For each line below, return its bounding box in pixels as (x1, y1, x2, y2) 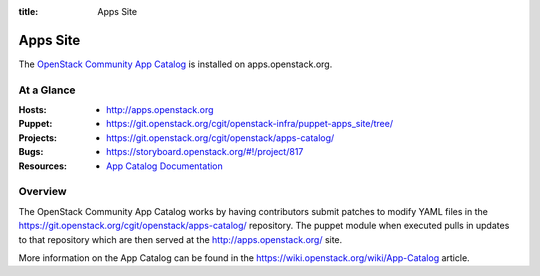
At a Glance (18, 83, 76, 97)
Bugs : (18, 146, 44, 158)
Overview (18, 185, 67, 199)
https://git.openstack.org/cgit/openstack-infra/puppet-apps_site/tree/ (106, 118, 394, 130)
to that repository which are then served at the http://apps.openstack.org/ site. (18, 233, 343, 245)
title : (18, 6, 39, 17)
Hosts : (18, 104, 47, 116)
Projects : (18, 131, 57, 144)
